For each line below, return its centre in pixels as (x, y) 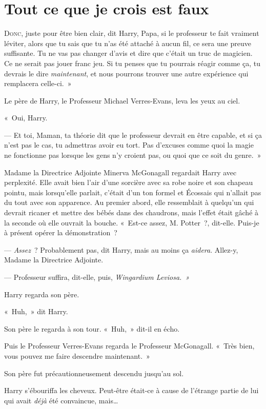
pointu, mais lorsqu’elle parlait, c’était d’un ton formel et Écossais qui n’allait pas (133, 192)
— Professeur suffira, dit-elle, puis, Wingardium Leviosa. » (97, 277)
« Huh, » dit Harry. (36, 311)
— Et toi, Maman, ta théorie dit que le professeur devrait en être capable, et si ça (133, 135)
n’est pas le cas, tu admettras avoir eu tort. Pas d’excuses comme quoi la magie (129, 145)
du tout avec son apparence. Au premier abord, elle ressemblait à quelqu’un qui (129, 202)
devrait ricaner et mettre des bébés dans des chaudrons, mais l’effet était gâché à (131, 212)
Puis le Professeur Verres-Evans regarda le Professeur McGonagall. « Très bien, (129, 346)
